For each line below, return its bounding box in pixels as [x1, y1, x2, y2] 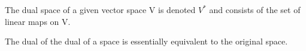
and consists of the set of [209, 4, 301, 15]
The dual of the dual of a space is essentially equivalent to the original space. [5, 35, 288, 47]
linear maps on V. [5, 15, 71, 27]
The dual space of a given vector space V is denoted [5, 4, 196, 15]
